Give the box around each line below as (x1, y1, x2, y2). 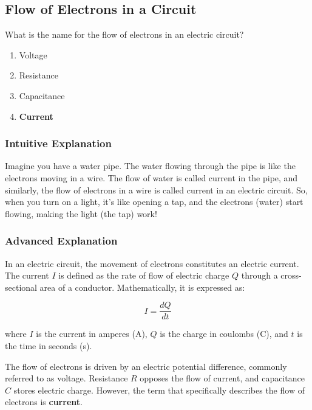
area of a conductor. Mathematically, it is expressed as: (39, 280, 245, 293)
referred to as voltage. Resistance (5, 372, 128, 384)
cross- (280, 269, 302, 282)
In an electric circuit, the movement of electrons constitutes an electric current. (5, 257, 299, 269)
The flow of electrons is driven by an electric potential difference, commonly (5, 360, 287, 372)
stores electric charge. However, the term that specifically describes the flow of (13, 383, 305, 396)
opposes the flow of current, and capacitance (140, 372, 305, 384)
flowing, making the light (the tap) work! (5, 207, 157, 220)
